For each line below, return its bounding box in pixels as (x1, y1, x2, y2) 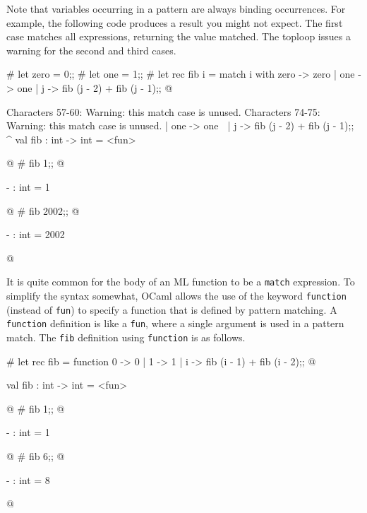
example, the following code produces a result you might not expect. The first (6, 15, 343, 30)
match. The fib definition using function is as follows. (6, 329, 246, 344)
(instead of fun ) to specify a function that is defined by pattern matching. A (6, 302, 337, 317)
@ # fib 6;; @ (6, 448, 65, 463)
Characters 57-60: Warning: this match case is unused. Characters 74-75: (6, 104, 320, 119)
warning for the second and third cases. (6, 42, 176, 57)
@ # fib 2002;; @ (6, 203, 80, 218)
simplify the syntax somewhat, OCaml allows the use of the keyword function (6, 288, 347, 302)
